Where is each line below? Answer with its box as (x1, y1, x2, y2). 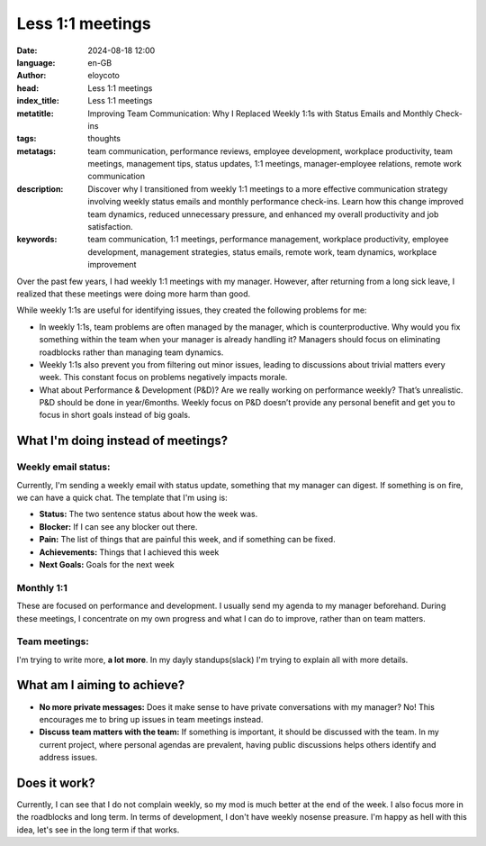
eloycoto (87, 70, 121, 81)
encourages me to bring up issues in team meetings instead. (39, 714, 264, 724)
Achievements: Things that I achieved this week (39, 546, 220, 558)
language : (16, 57, 56, 68)
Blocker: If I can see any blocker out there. (39, 521, 198, 532)
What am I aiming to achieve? (16, 678, 185, 693)
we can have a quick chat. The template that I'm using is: (16, 492, 229, 504)
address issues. (39, 752, 98, 763)
